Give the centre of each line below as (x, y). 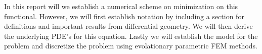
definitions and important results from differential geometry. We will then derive (128, 26)
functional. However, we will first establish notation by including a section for (124, 16)
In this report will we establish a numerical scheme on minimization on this (121, 6)
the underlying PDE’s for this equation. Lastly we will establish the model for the (131, 36)
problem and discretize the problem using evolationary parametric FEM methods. (131, 46)
